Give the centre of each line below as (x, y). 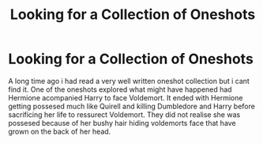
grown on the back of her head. (60, 131)
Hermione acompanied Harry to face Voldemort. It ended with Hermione (126, 97)
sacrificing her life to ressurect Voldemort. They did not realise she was (124, 114)
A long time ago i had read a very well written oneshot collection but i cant (129, 81)
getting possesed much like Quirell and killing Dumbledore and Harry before (131, 106)
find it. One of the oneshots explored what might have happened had (120, 89)
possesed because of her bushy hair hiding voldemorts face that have (122, 123)
